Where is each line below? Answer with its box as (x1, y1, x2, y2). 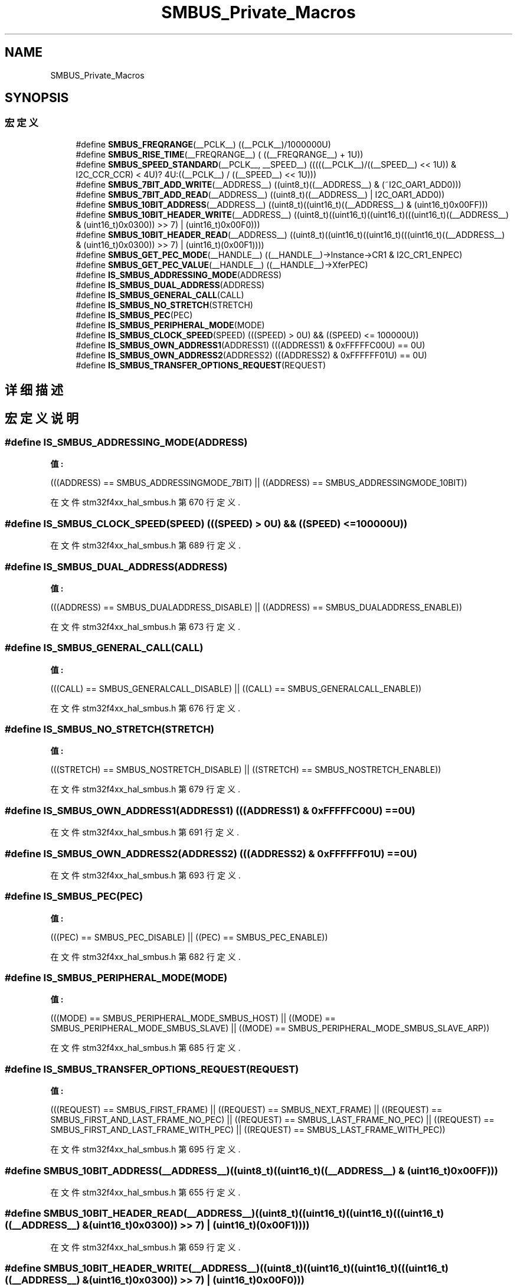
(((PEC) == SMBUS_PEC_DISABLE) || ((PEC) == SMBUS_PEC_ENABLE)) (50, 932, 328, 942)
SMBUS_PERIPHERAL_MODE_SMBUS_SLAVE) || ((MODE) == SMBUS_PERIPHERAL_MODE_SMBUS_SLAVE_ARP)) (50, 1023, 490, 1034)
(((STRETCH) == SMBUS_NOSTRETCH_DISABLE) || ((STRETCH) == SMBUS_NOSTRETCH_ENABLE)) (50, 765, 441, 775)
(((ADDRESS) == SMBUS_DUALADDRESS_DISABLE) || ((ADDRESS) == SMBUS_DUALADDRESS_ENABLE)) (50, 602, 463, 612)
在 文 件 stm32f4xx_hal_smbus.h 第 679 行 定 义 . (50, 784, 241, 795)
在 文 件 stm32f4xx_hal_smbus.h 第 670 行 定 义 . (50, 497, 241, 508)
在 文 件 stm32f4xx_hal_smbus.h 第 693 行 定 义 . (50, 870, 241, 880)
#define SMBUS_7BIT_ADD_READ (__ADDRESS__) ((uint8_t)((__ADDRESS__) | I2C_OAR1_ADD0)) (76, 189, 445, 200)
